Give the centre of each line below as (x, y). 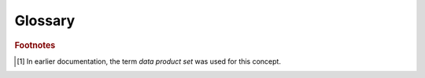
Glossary (45, 20)
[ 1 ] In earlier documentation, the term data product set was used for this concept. (149, 61)
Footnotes (35, 45)
